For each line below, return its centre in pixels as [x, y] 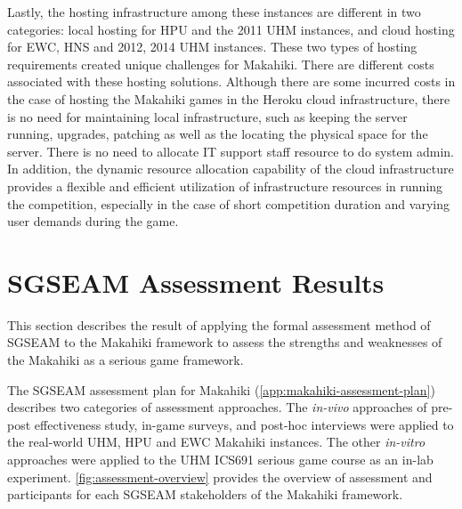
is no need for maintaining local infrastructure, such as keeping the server [207, 116]
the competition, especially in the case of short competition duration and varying [228, 203]
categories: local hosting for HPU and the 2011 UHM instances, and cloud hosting [231, 29]
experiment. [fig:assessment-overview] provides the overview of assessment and [220, 477]
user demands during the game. [93, 221]
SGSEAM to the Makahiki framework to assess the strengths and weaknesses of [225, 342]
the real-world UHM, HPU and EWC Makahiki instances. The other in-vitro [216, 442]
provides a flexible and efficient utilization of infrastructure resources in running [225, 186]
